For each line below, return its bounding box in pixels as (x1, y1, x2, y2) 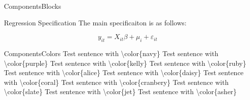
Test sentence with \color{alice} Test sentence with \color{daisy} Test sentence (4, 67, 244, 78)
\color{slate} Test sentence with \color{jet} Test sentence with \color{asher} (4, 86, 237, 97)
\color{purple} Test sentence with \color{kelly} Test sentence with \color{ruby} (4, 58, 247, 68)
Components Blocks (4, 1, 61, 11)
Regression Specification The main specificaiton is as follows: (4, 17, 187, 27)
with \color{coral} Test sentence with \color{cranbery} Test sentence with (4, 77, 229, 87)
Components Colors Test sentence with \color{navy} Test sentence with (4, 48, 219, 58)
